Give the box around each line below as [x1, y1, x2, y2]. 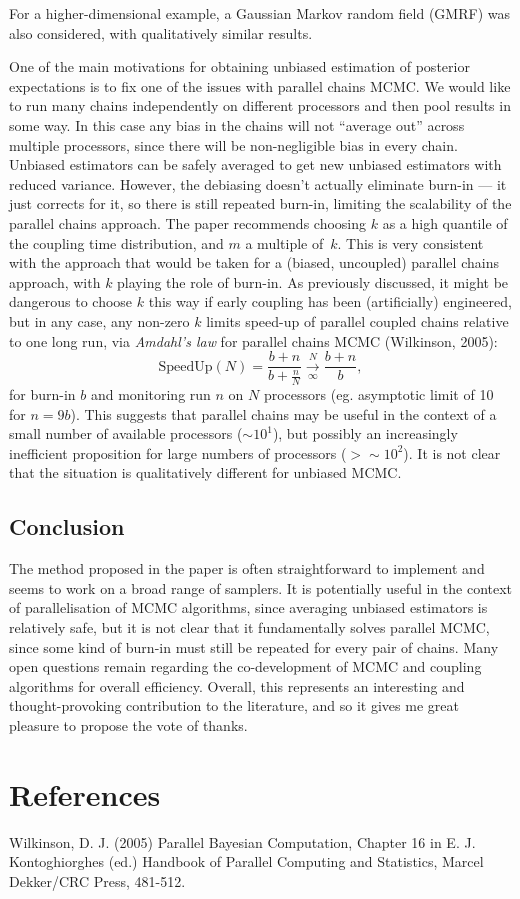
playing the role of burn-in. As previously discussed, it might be [117, 271, 509, 292]
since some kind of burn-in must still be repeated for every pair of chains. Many [9, 636, 499, 657]
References [9, 773, 161, 814]
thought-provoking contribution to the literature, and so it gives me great [9, 695, 459, 716]
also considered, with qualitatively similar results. [9, 22, 313, 43]
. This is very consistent [337, 232, 484, 253]
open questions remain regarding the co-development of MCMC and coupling [9, 656, 482, 677]
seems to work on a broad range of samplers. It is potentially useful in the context [9, 577, 513, 598]
